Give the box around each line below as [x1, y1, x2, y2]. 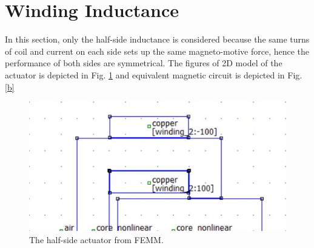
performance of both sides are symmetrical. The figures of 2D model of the [5, 57, 282, 69]
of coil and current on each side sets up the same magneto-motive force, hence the [5, 44, 310, 57]
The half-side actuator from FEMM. [29, 233, 164, 246]
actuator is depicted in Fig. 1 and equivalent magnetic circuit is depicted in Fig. [5, 68, 302, 81]
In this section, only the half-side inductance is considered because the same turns [5, 33, 310, 46]
